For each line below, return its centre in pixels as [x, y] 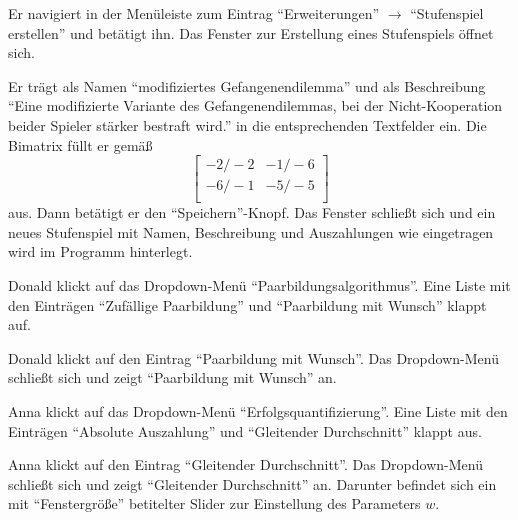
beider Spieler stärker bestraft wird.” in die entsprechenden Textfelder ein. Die [247, 124]
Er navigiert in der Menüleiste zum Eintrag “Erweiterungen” [194, 13]
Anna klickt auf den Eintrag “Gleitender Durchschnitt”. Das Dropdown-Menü [245, 464]
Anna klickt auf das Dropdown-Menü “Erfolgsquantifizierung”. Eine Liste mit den [258, 411]
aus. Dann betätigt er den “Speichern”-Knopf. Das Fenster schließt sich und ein [252, 212]
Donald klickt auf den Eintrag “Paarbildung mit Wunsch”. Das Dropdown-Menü [253, 357]
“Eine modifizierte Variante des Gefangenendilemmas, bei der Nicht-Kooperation [255, 105]
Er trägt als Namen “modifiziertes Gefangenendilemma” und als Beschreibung [247, 85]
